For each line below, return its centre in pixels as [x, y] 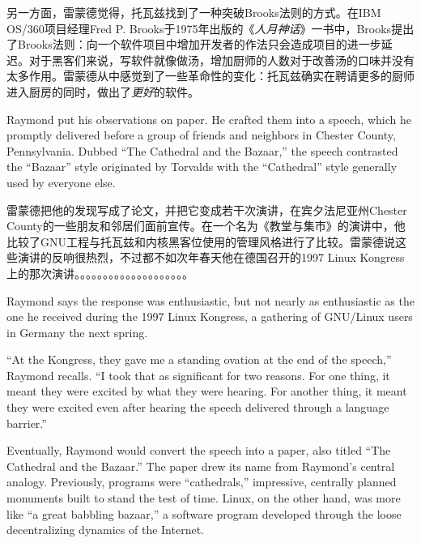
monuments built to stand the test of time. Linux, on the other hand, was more [204, 498]
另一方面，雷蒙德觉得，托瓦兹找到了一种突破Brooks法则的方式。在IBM [194, 12]
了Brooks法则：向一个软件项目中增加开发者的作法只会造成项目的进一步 [194, 44]
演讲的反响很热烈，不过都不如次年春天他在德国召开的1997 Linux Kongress [211, 257]
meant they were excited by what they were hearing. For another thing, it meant [207, 391]
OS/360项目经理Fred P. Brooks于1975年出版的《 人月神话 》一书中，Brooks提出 [210, 28]
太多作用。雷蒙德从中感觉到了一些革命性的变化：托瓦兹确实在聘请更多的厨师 [210, 76]
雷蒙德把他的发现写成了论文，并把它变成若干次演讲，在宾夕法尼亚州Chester [207, 210]
